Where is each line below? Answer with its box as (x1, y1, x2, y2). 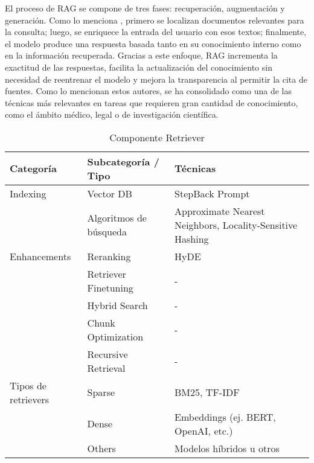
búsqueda (87, 225, 127, 239)
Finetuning (87, 280, 133, 295)
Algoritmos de (87, 211, 147, 225)
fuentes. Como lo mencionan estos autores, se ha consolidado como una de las (5, 85, 292, 97)
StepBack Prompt (175, 186, 250, 200)
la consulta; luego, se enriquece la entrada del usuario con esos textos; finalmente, (5, 25, 307, 38)
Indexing (10, 186, 46, 200)
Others (87, 441, 116, 455)
